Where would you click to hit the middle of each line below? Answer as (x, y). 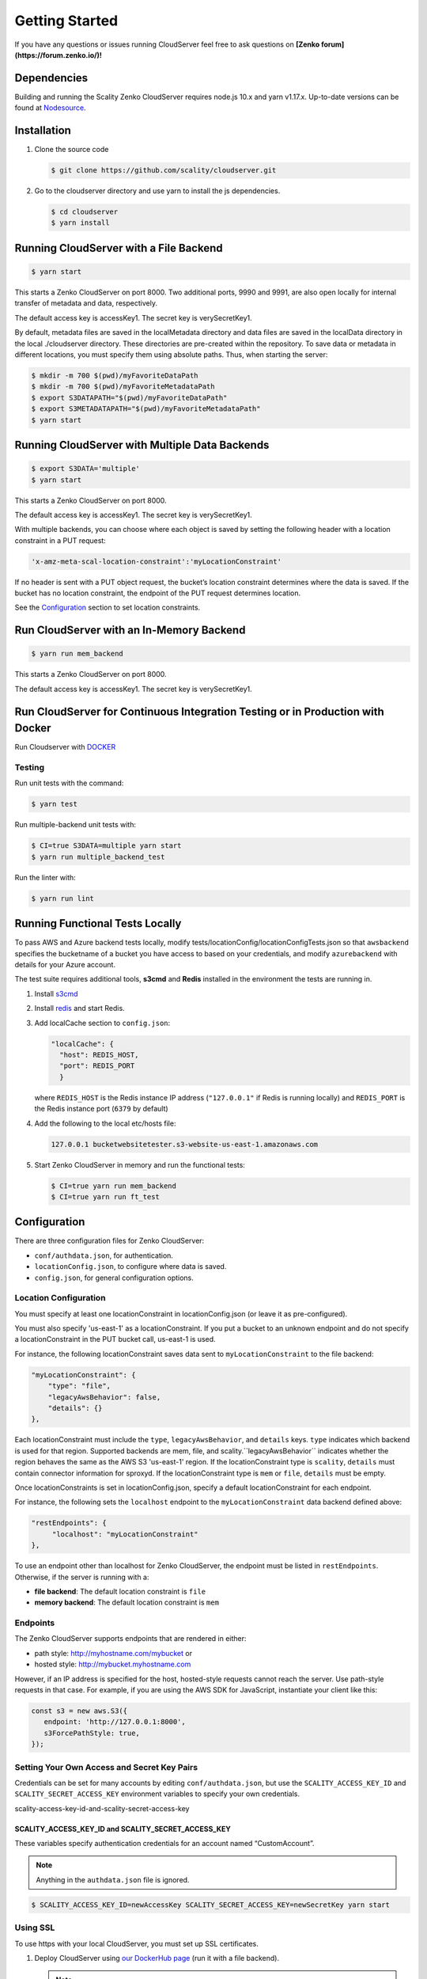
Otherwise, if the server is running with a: (82, 1577)
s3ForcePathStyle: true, (92, 1733)
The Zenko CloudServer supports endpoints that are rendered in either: (130, 1639)
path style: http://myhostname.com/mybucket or (113, 1653)
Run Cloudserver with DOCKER (65, 747)
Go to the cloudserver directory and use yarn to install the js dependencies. (157, 191)
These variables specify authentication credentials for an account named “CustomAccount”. (164, 1844)
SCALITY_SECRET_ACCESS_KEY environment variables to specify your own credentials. (157, 1794)
